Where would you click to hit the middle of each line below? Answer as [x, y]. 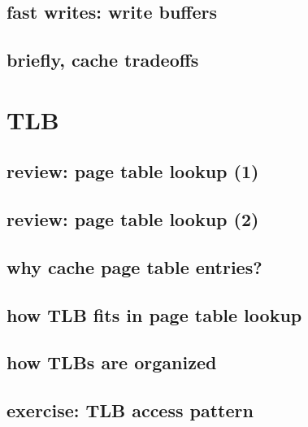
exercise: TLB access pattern [130, 410]
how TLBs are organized [112, 362]
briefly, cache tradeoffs [103, 60]
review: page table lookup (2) [133, 219]
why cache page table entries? [134, 266]
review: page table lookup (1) [133, 171]
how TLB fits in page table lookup [154, 314]
